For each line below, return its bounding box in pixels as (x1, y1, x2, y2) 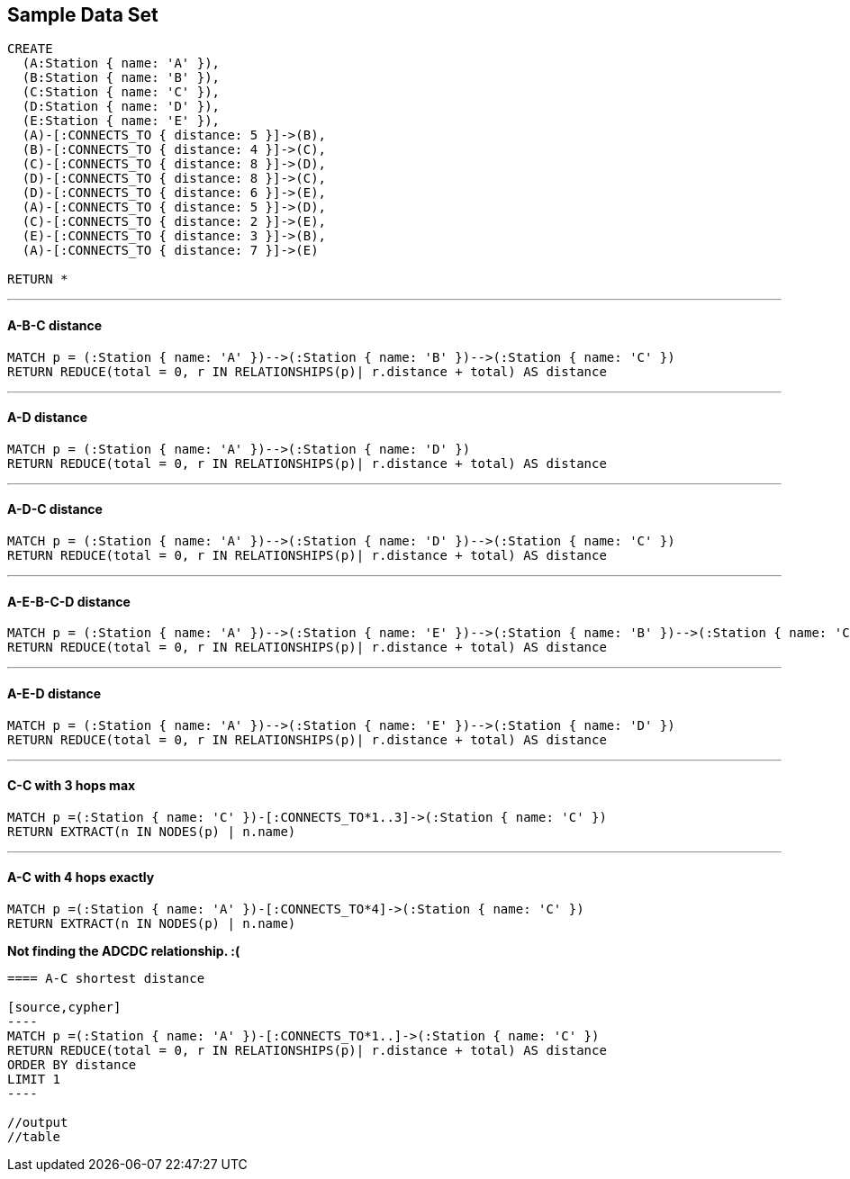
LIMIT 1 (7, 1071, 61, 1086)
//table (7, 1129, 61, 1144)
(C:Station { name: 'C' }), (22, 85, 221, 100)
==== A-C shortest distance (7, 970, 205, 985)
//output (7, 1114, 68, 1129)
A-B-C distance (7, 318, 103, 334)
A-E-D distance (7, 685, 102, 701)
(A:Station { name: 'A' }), (22, 56, 221, 71)
